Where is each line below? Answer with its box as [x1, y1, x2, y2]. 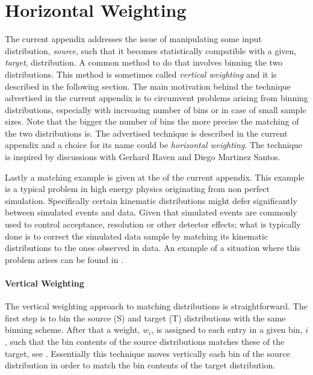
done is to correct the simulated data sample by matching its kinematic [5, 229, 268, 242]
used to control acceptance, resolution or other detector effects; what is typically [5, 218, 301, 231]
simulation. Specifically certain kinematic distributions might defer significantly [5, 194, 297, 206]
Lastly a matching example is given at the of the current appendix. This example [5, 170, 305, 183]
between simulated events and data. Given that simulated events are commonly [5, 206, 297, 218]
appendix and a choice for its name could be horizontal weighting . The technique [5, 138, 303, 151]
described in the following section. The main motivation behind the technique [5, 79, 291, 92]
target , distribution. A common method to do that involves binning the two [5, 56, 283, 69]
